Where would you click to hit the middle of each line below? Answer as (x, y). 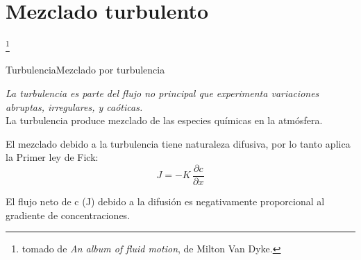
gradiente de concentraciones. (68, 215)
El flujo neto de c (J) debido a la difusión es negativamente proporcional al (165, 201)
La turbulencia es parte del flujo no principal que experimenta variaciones (162, 93)
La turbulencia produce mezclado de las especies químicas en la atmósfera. (164, 120)
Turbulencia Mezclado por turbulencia (85, 70)
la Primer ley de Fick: (52, 157)
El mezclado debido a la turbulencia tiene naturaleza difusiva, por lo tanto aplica (178, 143)
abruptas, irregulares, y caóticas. (74, 106)
